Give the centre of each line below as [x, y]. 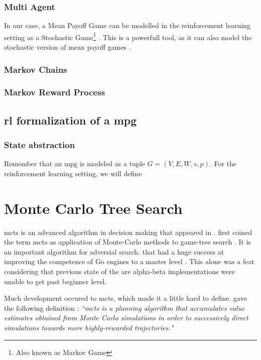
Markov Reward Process [55, 92]
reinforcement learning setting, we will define [73, 173]
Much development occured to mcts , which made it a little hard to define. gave [125, 298]
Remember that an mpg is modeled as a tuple [75, 163]
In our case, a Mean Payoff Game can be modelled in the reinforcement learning [127, 25]
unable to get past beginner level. [55, 281]
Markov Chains [36, 69]
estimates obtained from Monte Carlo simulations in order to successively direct [126, 318]
